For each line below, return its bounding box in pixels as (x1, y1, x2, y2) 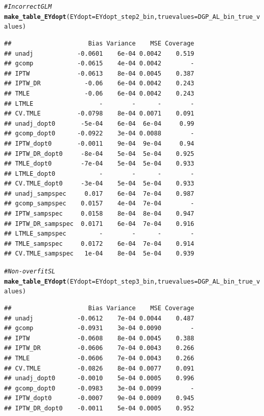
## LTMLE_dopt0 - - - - (4, 170, 195, 177)
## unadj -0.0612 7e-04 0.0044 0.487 (4, 314, 195, 322)
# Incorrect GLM (4, 3, 52, 10)
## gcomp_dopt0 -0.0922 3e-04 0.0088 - (4, 130, 195, 137)
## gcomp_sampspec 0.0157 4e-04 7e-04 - (4, 200, 195, 207)
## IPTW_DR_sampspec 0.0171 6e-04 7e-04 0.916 (4, 220, 195, 227)
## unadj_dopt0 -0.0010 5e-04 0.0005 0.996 (4, 375, 195, 382)
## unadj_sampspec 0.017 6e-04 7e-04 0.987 (4, 190, 195, 197)
